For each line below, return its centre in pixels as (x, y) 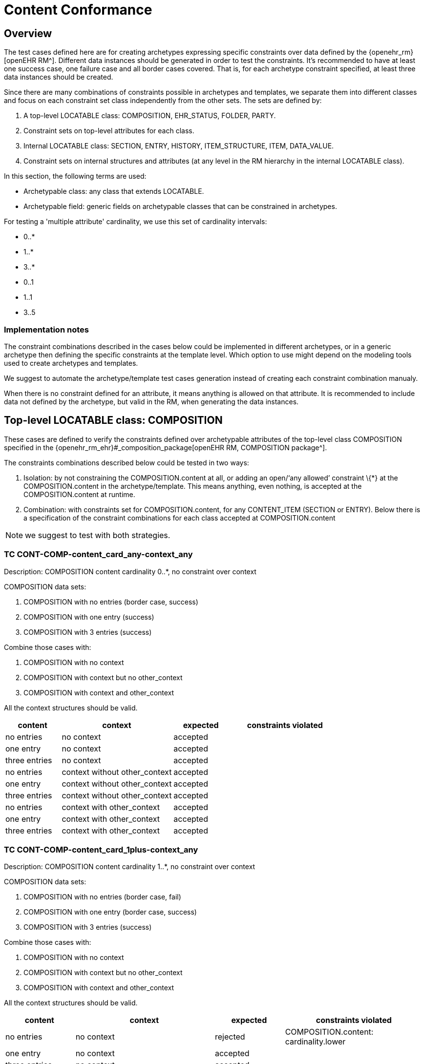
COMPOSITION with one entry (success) (89, 617)
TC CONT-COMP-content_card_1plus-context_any (101, 849)
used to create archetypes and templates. (71, 363)
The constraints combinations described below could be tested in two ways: (127, 462)
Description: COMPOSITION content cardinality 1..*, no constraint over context (130, 867)
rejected (230, 1037)
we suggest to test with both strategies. (98, 535)
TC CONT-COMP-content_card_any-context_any (98, 554)
